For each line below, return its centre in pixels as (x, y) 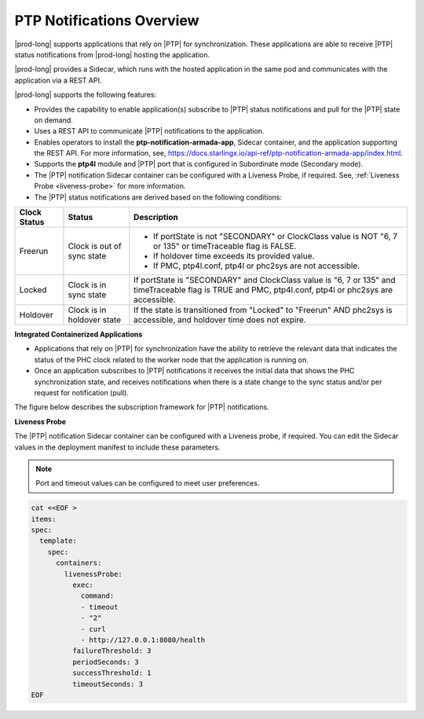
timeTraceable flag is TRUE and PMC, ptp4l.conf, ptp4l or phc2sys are (263, 290)
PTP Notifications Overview (107, 20)
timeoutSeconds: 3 (108, 684)
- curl (93, 629)
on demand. (54, 120)
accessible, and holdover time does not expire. (220, 320)
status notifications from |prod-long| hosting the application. (112, 54)
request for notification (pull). (82, 392)
